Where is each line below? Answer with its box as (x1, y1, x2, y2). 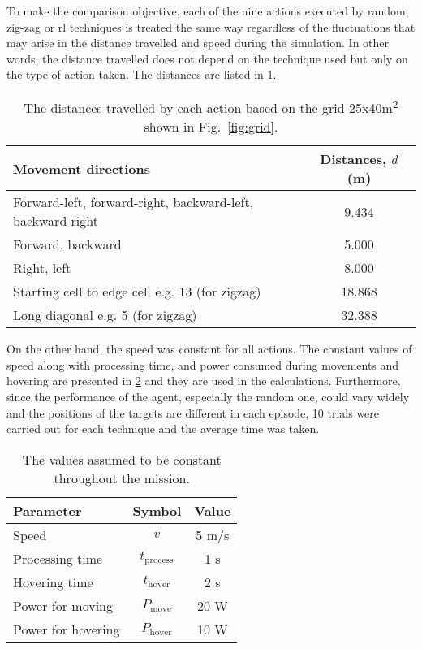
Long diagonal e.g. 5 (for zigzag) (13, 305, 197, 325)
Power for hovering (13, 619, 120, 638)
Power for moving (13, 595, 113, 615)
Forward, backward (13, 235, 122, 254)
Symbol (132, 500, 182, 520)
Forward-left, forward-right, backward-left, (13, 193, 254, 212)
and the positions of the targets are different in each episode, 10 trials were (6, 404, 380, 421)
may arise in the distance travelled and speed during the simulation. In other (6, 34, 390, 51)
